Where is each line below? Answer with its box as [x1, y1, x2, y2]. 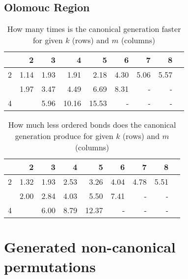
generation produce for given [15, 130, 113, 142]
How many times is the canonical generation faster [7, 23, 181, 35]
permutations [4, 256, 96, 276]
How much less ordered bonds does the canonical [8, 119, 176, 131]
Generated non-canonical [4, 237, 176, 257]
